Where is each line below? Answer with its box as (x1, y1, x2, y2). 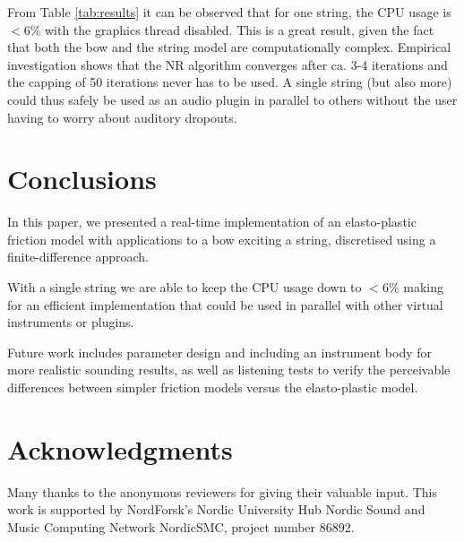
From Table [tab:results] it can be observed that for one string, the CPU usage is (7, 3, 451, 21)
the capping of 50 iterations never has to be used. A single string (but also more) (7, 73, 452, 91)
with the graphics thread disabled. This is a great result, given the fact (44, 20, 434, 39)
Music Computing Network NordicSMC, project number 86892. (7, 517, 355, 536)
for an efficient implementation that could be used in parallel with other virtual (7, 295, 443, 314)
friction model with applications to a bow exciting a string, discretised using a (7, 229, 436, 248)
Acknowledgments (7, 430, 233, 467)
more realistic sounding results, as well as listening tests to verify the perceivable (7, 360, 451, 379)
